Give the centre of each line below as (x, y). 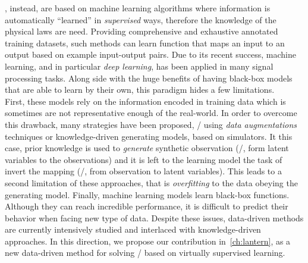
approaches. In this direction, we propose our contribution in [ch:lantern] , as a (148, 241)
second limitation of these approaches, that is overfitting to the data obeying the (151, 182)
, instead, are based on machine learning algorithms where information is (138, 8)
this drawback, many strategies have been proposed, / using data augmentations (151, 124)
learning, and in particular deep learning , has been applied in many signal (139, 66)
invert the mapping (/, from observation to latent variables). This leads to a (143, 171)
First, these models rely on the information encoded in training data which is (145, 101)
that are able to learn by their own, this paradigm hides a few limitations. (140, 90)
